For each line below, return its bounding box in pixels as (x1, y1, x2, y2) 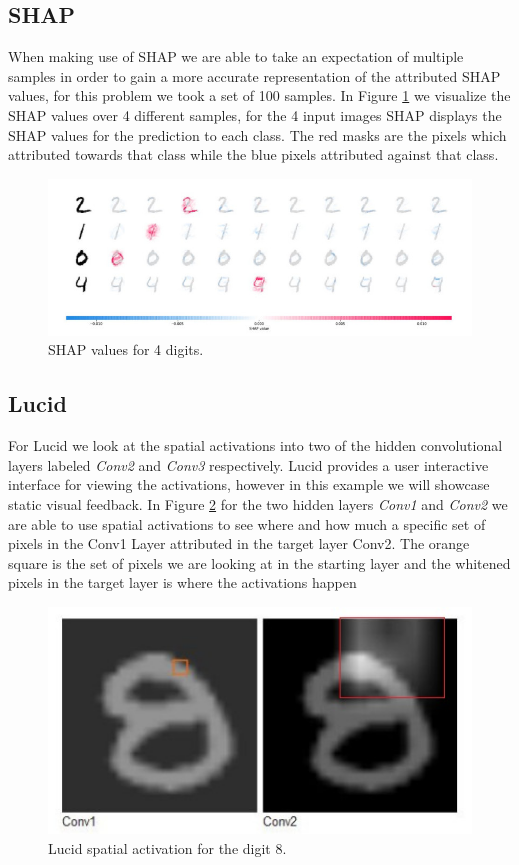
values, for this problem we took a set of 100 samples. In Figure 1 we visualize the (8, 85, 511, 106)
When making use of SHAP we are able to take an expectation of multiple (8, 46, 464, 67)
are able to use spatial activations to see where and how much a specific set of (8, 513, 486, 534)
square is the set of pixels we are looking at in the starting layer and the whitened (8, 552, 511, 573)
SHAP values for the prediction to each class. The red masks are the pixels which (8, 124, 507, 145)
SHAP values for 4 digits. (48, 339, 204, 360)
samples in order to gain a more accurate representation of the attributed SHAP (8, 65, 501, 86)
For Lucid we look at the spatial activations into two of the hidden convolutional (8, 435, 503, 456)
